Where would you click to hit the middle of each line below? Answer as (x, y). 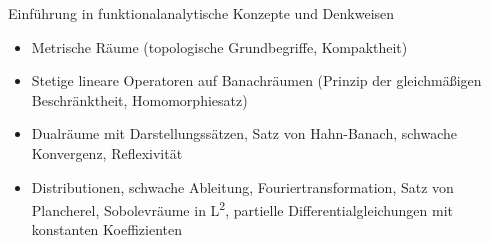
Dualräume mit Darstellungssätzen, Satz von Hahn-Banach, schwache (244, 133)
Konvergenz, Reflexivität (107, 152)
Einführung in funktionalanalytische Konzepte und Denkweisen (201, 13)
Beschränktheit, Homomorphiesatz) (139, 99)
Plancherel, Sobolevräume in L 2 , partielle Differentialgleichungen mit (242, 208)
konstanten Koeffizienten (106, 229)
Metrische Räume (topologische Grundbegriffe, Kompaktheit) (219, 46)
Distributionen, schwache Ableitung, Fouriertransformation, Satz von (242, 186)
